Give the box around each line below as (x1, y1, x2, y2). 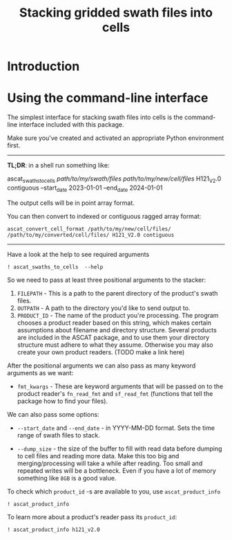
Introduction (7, 59, 80, 74)
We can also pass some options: (7, 410, 99, 418)
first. (7, 141, 21, 150)
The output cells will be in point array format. (7, 199, 135, 207)
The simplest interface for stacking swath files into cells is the (7, 113, 183, 122)
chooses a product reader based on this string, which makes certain (17, 318, 212, 327)
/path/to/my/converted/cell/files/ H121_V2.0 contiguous (7, 231, 175, 238)
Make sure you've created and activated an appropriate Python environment (7, 134, 224, 143)
